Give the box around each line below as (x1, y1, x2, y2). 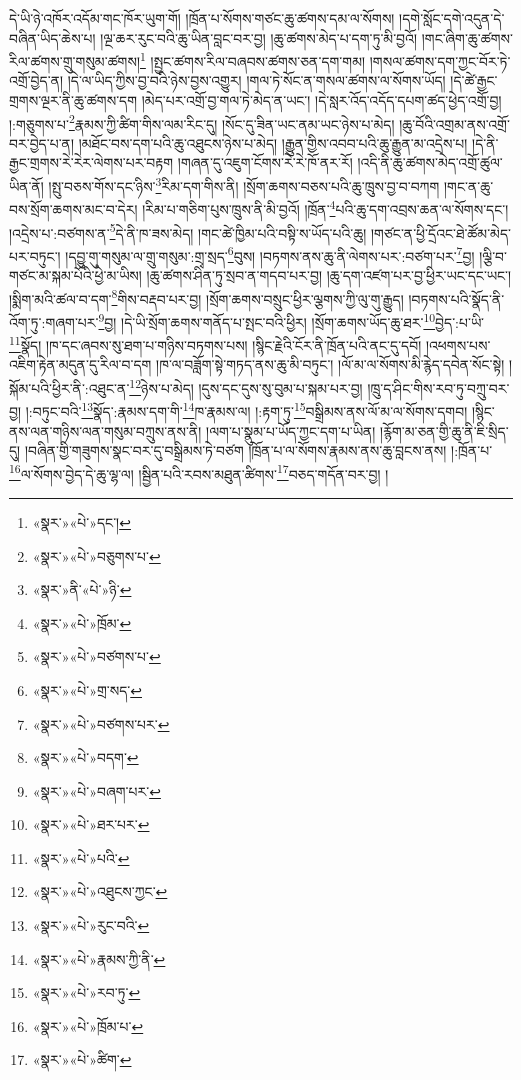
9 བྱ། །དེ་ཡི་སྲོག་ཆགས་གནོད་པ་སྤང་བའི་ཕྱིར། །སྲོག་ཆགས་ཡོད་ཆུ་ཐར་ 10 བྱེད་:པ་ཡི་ (98, 308, 484, 332)
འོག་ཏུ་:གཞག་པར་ (9, 311, 99, 332)
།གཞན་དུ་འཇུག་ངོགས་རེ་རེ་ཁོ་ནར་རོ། (177, 152, 353, 173)
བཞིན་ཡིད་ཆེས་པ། (9, 27, 96, 48)
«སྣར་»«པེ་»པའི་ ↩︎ (32, 847, 130, 868)
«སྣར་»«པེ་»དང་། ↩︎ (32, 511, 131, 532)
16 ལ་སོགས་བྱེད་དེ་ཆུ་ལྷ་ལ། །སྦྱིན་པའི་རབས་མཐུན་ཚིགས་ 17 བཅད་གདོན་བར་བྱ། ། (9, 460, 389, 484)
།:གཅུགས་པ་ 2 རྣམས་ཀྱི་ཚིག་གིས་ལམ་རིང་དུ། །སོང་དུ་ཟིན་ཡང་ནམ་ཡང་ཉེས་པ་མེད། (9, 110, 395, 134)
